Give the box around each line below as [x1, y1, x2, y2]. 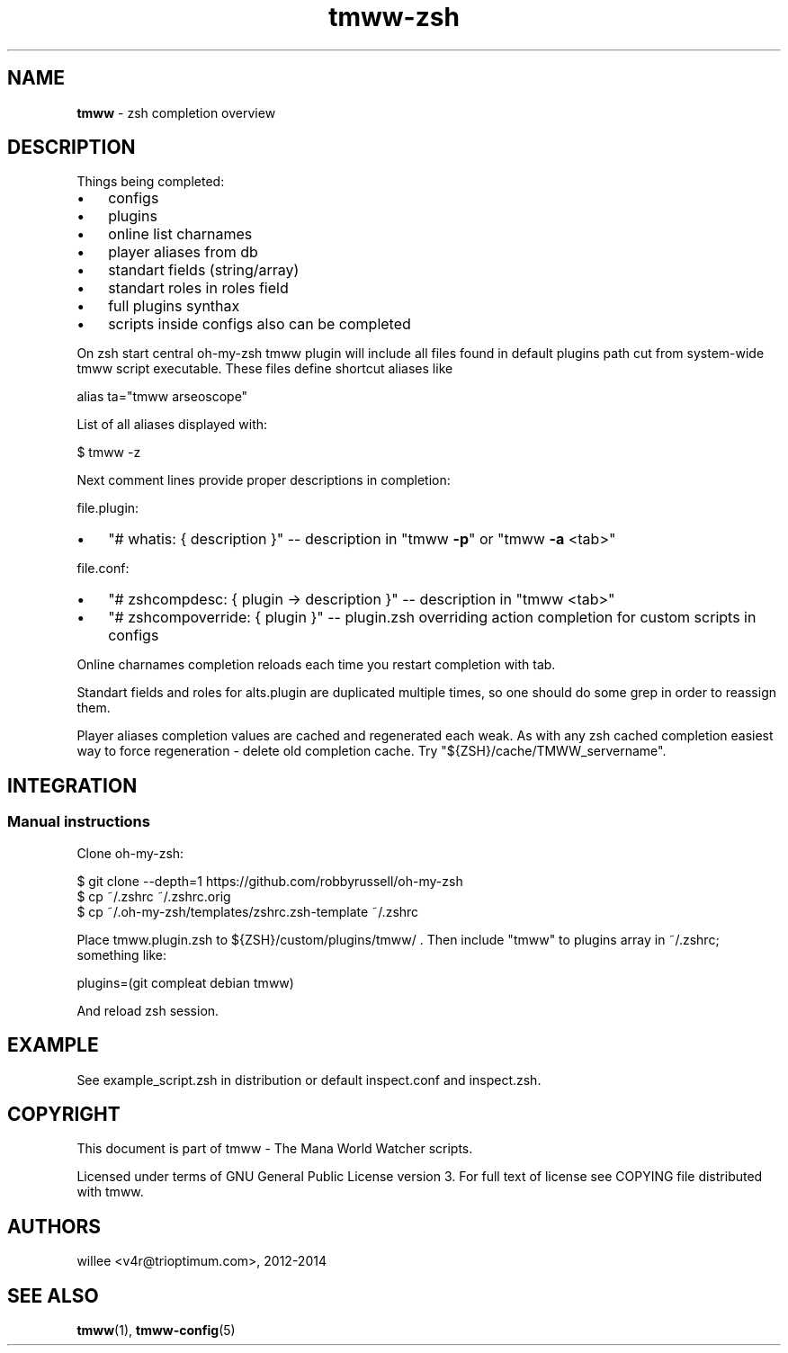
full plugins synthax [108, 297, 240, 316]
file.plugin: [76, 500, 139, 516]
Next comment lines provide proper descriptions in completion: [76, 472, 451, 488]
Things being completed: [76, 174, 225, 190]
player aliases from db [108, 243, 258, 262]
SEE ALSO [7, 1284, 99, 1307]
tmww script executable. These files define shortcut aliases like [76, 361, 453, 377]
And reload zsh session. [76, 1002, 219, 1018]
